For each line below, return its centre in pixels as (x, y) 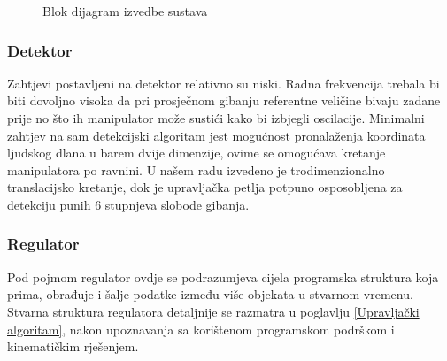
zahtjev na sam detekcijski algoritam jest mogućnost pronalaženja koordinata (216, 135)
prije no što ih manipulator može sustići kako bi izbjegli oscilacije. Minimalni (216, 118)
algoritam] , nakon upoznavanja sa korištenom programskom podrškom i (201, 329)
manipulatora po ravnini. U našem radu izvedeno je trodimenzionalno (196, 169)
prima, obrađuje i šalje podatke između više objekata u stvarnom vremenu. (210, 294)
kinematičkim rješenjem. (73, 346)
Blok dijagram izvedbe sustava (125, 11)
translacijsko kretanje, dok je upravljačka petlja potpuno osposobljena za (205, 187)
